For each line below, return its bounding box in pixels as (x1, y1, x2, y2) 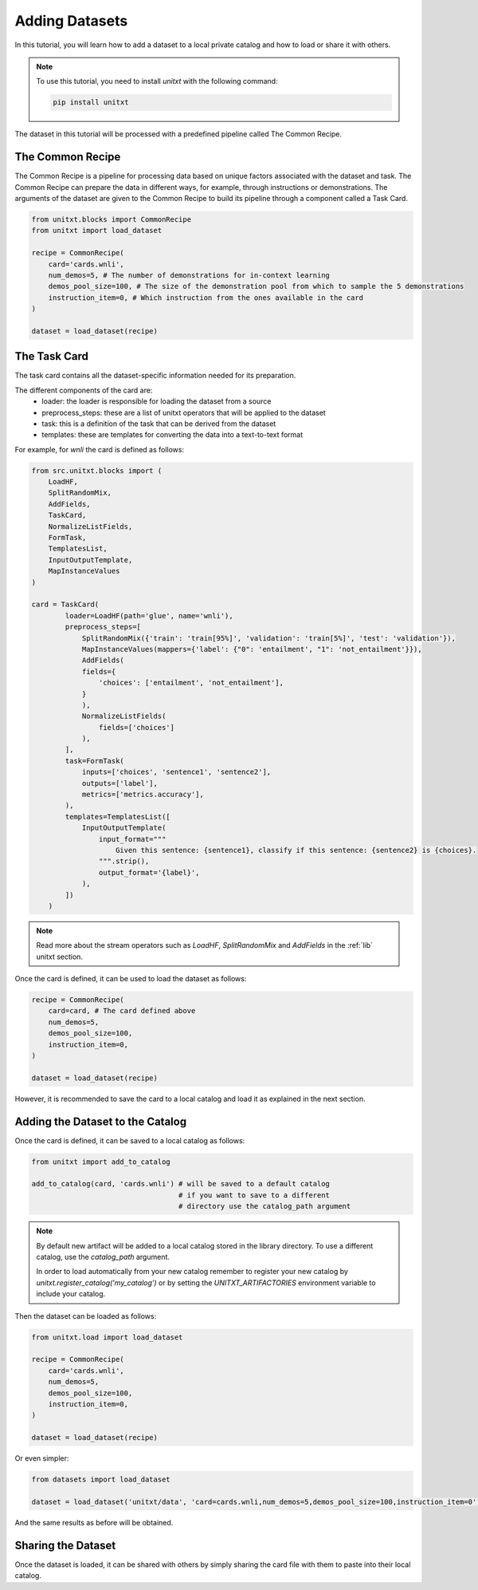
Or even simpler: (14, 1454, 69, 1463)
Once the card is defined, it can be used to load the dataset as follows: (14, 974, 247, 984)
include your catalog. (36, 1289, 106, 1299)
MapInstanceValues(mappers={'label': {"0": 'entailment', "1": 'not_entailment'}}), (81, 645, 422, 653)
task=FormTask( (65, 756, 125, 765)
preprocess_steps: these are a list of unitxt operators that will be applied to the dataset (41, 408, 326, 417)
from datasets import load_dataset (31, 1475, 170, 1484)
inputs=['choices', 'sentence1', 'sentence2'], (81, 767, 272, 777)
